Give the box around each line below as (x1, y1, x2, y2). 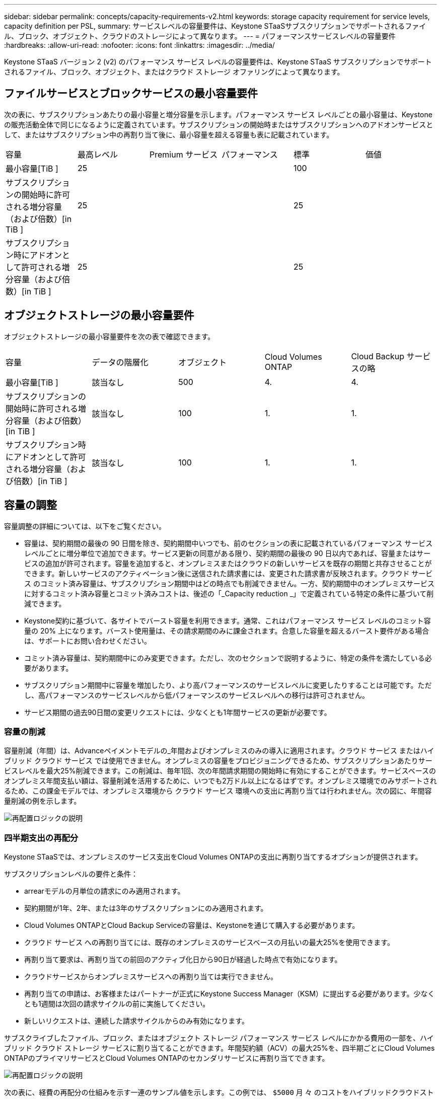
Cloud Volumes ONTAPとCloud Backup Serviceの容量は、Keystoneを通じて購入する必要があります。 (24, 921, 359, 930)
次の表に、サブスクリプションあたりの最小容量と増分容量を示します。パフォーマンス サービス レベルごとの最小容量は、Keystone (4, 110, 432, 119)
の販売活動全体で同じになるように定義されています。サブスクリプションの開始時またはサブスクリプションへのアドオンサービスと (4, 120, 433, 129)
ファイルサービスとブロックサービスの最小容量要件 (4, 87, 258, 100)
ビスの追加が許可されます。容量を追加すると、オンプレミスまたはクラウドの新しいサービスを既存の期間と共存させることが (24, 559, 432, 568)
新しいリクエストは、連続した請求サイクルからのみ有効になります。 (24, 1016, 249, 1026)
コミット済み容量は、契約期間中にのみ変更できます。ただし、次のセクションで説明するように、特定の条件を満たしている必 (24, 653, 432, 662)
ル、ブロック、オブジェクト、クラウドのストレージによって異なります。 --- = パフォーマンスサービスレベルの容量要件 (4, 32, 396, 40)
